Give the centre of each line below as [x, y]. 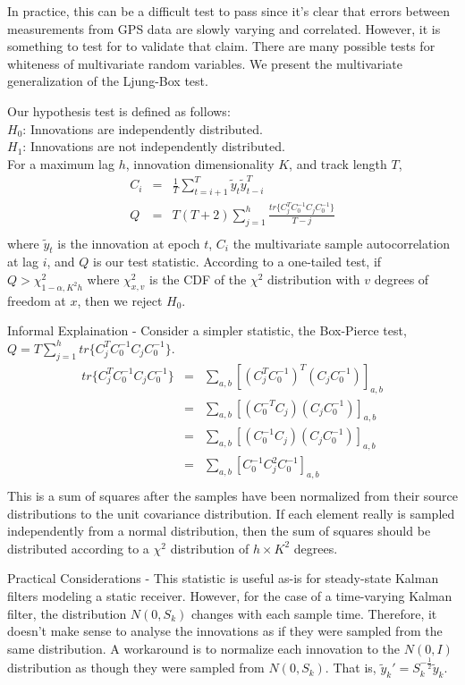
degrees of [402, 279]
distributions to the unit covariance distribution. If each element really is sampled [231, 513]
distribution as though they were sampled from [136, 668]
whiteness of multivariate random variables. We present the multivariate [205, 63]
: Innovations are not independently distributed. [154, 146]
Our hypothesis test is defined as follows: [119, 110]
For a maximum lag [61, 163]
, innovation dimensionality [200, 163]
